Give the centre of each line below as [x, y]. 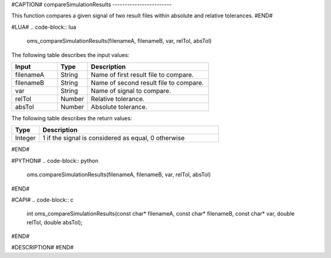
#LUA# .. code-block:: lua [44, 27]
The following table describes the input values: [70, 55]
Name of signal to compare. [131, 91]
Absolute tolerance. [119, 107]
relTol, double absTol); [55, 222]
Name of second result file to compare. [147, 83]
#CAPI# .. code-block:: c [42, 200]
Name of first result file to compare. [143, 75]
